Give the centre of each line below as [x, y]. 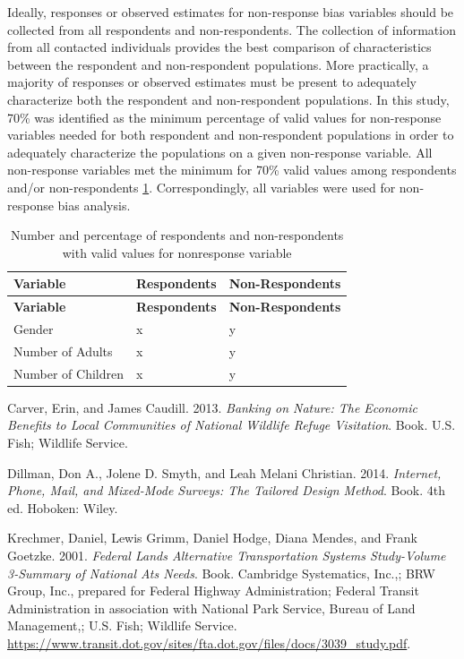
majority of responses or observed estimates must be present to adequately [212, 82]
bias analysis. [94, 205]
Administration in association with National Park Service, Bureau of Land [211, 608]
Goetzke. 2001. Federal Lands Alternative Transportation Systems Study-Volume [227, 555]
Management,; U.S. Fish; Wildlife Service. [122, 625]
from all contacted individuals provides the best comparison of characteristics [219, 47]
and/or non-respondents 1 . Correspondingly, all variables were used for [202, 187]
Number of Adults [63, 351]
